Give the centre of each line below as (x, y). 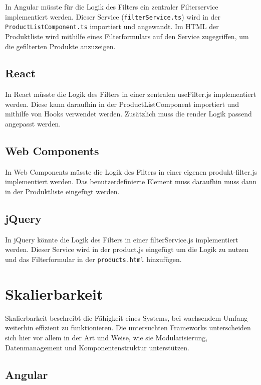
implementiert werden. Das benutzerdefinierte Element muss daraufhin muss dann (131, 181)
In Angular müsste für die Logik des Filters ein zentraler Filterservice (112, 7)
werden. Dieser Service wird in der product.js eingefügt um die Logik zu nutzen (127, 249)
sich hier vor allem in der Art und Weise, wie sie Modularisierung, (106, 338)
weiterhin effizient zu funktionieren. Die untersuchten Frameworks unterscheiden (128, 328)
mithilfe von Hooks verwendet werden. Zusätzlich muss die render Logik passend (128, 114)
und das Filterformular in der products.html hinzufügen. (93, 259)
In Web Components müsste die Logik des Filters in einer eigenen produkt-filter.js (131, 171)
